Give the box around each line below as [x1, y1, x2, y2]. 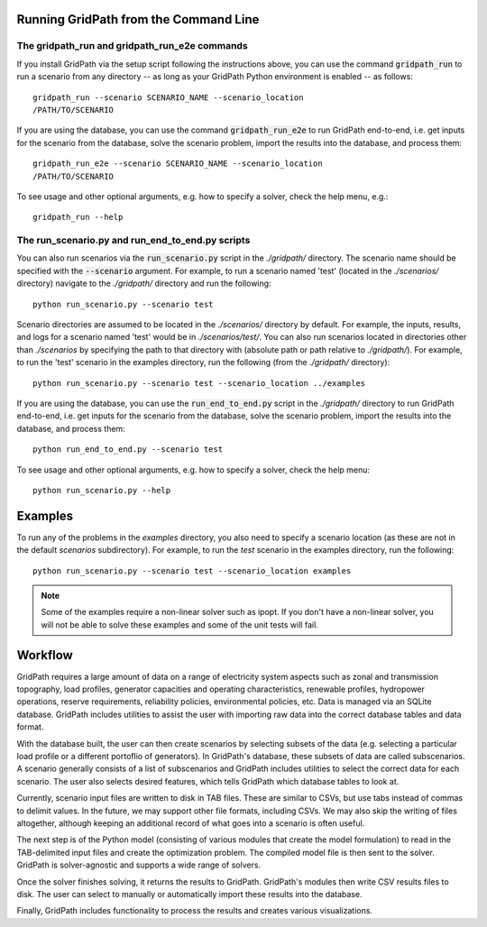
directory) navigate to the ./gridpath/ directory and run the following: [16, 278, 271, 289]
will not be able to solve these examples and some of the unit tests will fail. [41, 619, 319, 630]
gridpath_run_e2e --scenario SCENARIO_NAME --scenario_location [32, 159, 324, 169]
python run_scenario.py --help [32, 485, 171, 495]
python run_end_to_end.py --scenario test [32, 445, 224, 454]
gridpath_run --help [32, 212, 124, 223]
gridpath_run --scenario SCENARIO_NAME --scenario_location [32, 92, 304, 103]
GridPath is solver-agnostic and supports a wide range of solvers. [16, 859, 262, 870]
